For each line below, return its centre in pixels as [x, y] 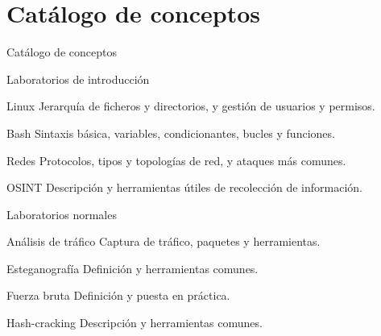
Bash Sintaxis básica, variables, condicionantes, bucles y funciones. [171, 133]
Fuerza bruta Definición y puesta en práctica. [118, 295]
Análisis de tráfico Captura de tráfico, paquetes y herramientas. [164, 241]
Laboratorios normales [62, 214]
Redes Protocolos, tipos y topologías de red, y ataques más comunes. [176, 160]
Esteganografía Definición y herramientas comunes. [133, 268]
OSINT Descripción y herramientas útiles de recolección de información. [184, 187]
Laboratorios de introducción [78, 79]
